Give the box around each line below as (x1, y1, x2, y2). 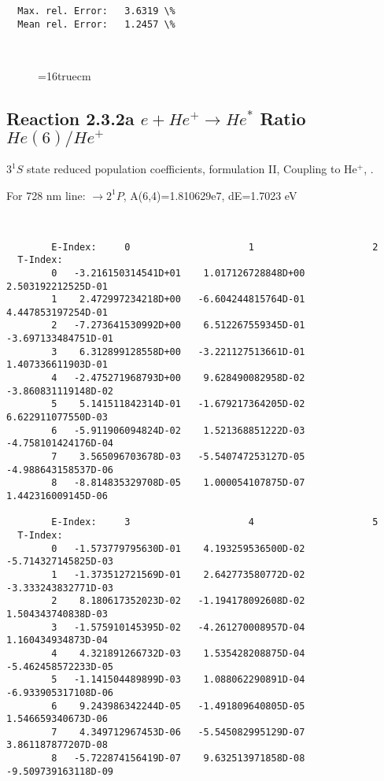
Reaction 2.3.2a (6, 105, 135, 130)
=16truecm (38, 67, 91, 83)
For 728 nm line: (6, 187, 86, 203)
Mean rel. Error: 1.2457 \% (17, 18, 175, 30)
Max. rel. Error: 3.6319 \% (17, 6, 175, 17)
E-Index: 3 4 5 (51, 516, 378, 528)
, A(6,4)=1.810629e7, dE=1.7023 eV (123, 187, 297, 203)
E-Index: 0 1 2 (51, 241, 378, 253)
